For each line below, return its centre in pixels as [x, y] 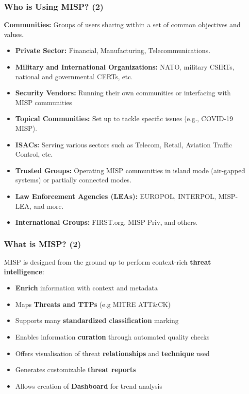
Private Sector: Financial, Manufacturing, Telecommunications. [113, 50]
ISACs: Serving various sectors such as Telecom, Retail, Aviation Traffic [124, 144]
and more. [49, 206]
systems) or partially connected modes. [73, 180]
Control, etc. [34, 154]
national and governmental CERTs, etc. [74, 76]
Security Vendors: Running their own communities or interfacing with [123, 93]
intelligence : [24, 271]
